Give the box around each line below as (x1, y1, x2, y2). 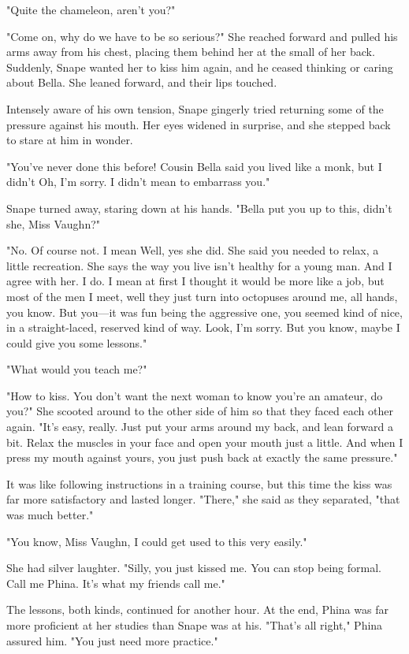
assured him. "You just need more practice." (6, 632, 218, 648)
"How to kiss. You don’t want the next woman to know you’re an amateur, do (6, 387, 383, 403)
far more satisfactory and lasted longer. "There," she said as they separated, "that (6, 491, 400, 507)
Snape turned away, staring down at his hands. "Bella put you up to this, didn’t (6, 199, 392, 216)
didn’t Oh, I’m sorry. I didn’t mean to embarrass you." (6, 173, 270, 190)
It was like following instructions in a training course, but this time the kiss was (6, 475, 392, 492)
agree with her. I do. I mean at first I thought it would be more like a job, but (6, 273, 385, 289)
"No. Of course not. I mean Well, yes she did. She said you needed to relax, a (6, 242, 379, 258)
